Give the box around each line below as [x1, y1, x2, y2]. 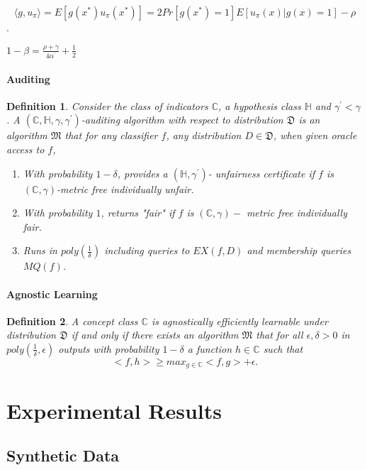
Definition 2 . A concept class [6, 313, 138, 328]
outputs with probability [58, 341, 159, 356]
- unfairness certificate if [208, 165, 315, 180]
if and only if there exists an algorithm [71, 327, 239, 342]
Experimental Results [6, 395, 222, 425]
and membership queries [247, 243, 351, 258]
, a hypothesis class [218, 98, 301, 113]
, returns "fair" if [101, 205, 175, 220]
